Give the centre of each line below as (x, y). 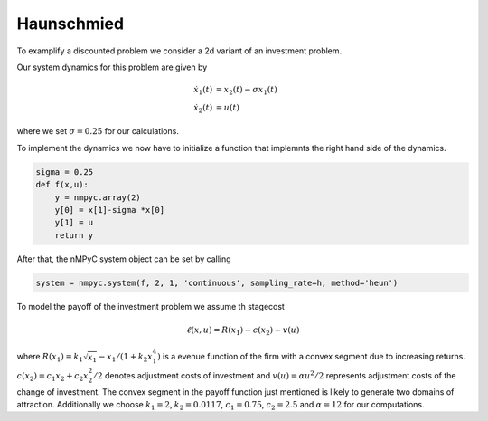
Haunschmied (70, 24)
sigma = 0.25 (65, 172)
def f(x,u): (62, 185)
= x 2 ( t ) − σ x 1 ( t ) (246, 91)
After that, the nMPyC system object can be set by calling (124, 259)
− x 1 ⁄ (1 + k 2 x (125, 358)
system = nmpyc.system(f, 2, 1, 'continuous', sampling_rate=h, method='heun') (217, 282)
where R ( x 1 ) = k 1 (50, 358)
